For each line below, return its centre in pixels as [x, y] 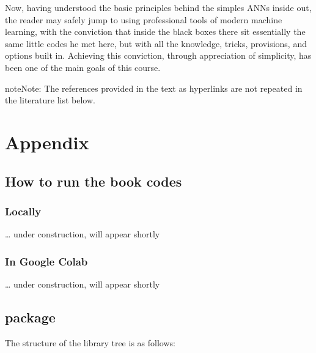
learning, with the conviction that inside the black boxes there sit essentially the [155, 32]
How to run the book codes [94, 181]
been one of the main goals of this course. [83, 67]
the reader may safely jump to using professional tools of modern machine [144, 19]
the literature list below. [50, 100]
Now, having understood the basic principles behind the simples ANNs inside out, [158, 7]
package [30, 317]
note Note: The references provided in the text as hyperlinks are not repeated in [154, 88]
